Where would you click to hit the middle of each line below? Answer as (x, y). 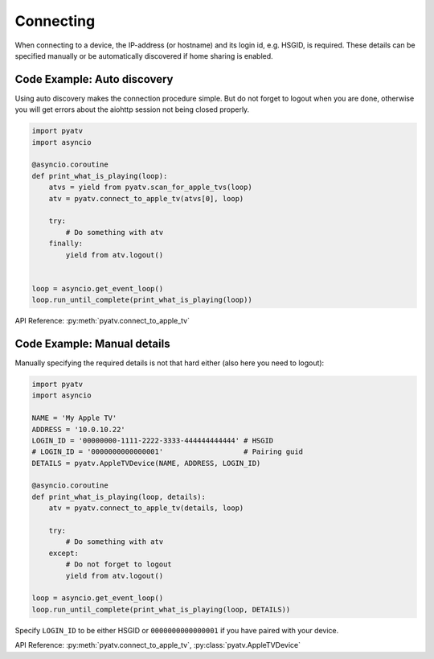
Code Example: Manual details (92, 343)
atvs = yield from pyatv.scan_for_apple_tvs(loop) (150, 187)
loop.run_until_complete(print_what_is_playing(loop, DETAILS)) (161, 609)
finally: (66, 244)
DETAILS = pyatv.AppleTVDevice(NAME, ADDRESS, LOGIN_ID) (146, 463)
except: (64, 553)
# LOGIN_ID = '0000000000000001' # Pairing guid (168, 452)
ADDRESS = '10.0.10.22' (79, 429)
